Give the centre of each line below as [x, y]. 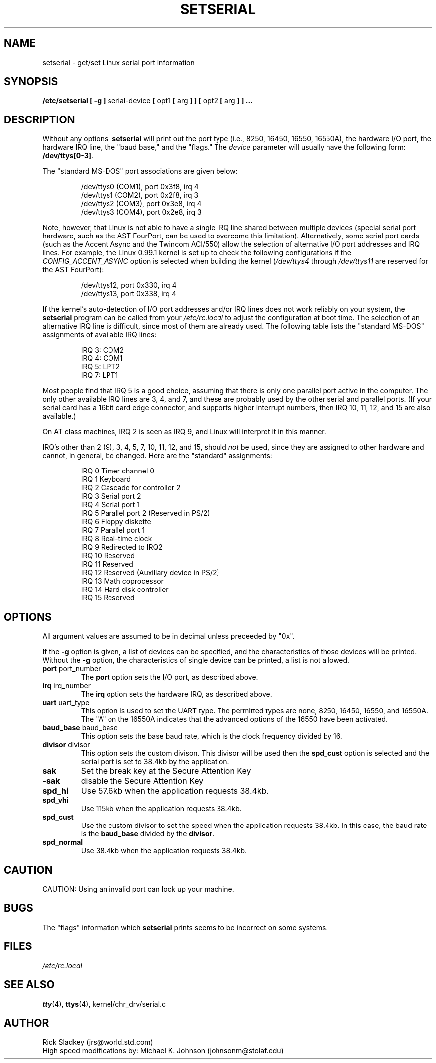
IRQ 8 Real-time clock [116, 539]
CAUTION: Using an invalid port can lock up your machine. [138, 889]
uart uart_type [66, 703]
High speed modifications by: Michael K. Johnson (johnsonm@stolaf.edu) [163, 1051]
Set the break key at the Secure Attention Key [166, 771]
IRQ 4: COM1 [102, 358]
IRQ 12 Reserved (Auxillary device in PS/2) [150, 573]
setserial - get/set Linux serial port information [118, 62]
